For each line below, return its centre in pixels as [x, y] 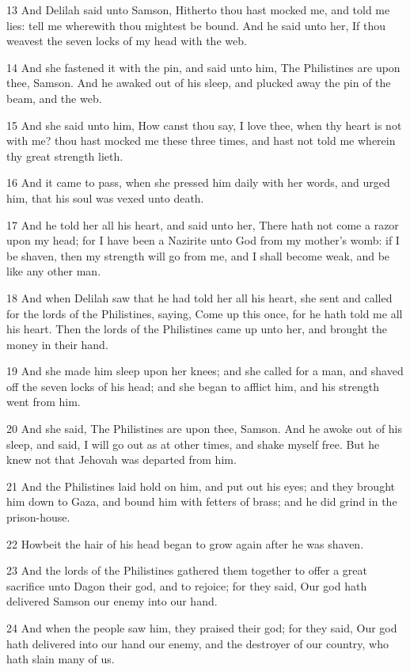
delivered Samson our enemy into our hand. [112, 601]
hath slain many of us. [61, 659]
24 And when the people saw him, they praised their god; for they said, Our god [202, 628]
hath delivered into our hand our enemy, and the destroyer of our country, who [198, 643]
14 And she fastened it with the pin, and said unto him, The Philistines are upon [203, 67]
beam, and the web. [54, 98]
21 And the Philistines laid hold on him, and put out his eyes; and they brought [201, 486]
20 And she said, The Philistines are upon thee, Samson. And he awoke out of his [205, 429]
